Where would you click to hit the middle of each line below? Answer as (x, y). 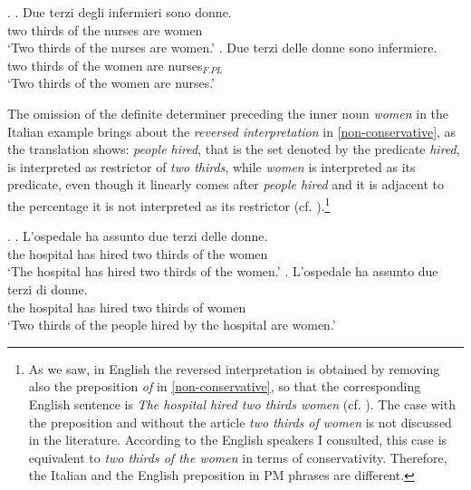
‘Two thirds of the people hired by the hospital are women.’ (172, 325)
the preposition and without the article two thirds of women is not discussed (240, 422)
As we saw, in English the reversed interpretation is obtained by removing (234, 368)
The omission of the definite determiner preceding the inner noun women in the (228, 113)
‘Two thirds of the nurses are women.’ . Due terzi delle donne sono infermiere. (222, 48)
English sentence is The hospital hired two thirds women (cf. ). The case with (242, 404)
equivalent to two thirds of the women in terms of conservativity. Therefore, (238, 457)
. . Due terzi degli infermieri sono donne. (120, 12)
